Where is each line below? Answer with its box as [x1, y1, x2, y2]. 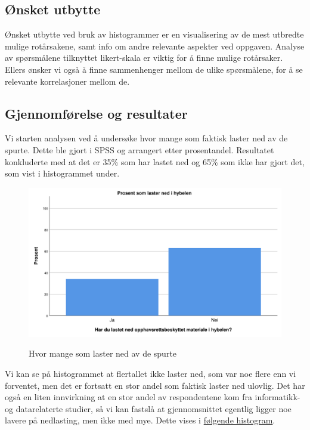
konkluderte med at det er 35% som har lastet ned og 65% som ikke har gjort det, [5, 155, 305, 168]
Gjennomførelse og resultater [5, 104, 188, 122]
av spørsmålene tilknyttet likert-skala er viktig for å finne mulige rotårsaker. [5, 51, 283, 64]
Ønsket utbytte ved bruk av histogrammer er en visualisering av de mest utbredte [5, 28, 304, 41]
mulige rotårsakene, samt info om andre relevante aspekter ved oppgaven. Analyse [5, 39, 305, 52]
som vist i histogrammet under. [5, 167, 120, 180]
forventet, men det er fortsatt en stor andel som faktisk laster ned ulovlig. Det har [5, 379, 305, 391]
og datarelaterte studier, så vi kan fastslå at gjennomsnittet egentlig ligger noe [5, 402, 292, 414]
